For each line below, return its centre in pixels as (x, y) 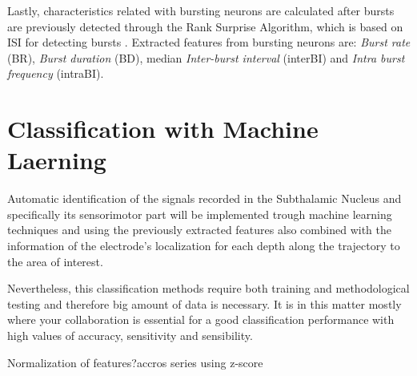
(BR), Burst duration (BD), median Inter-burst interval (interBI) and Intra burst (206, 57)
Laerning (57, 160)
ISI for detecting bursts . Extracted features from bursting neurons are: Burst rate (209, 42)
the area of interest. (55, 261)
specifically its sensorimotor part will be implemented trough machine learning (200, 214)
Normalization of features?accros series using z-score (135, 362)
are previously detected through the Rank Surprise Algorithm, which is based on (205, 26)
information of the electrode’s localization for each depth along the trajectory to (204, 246)
